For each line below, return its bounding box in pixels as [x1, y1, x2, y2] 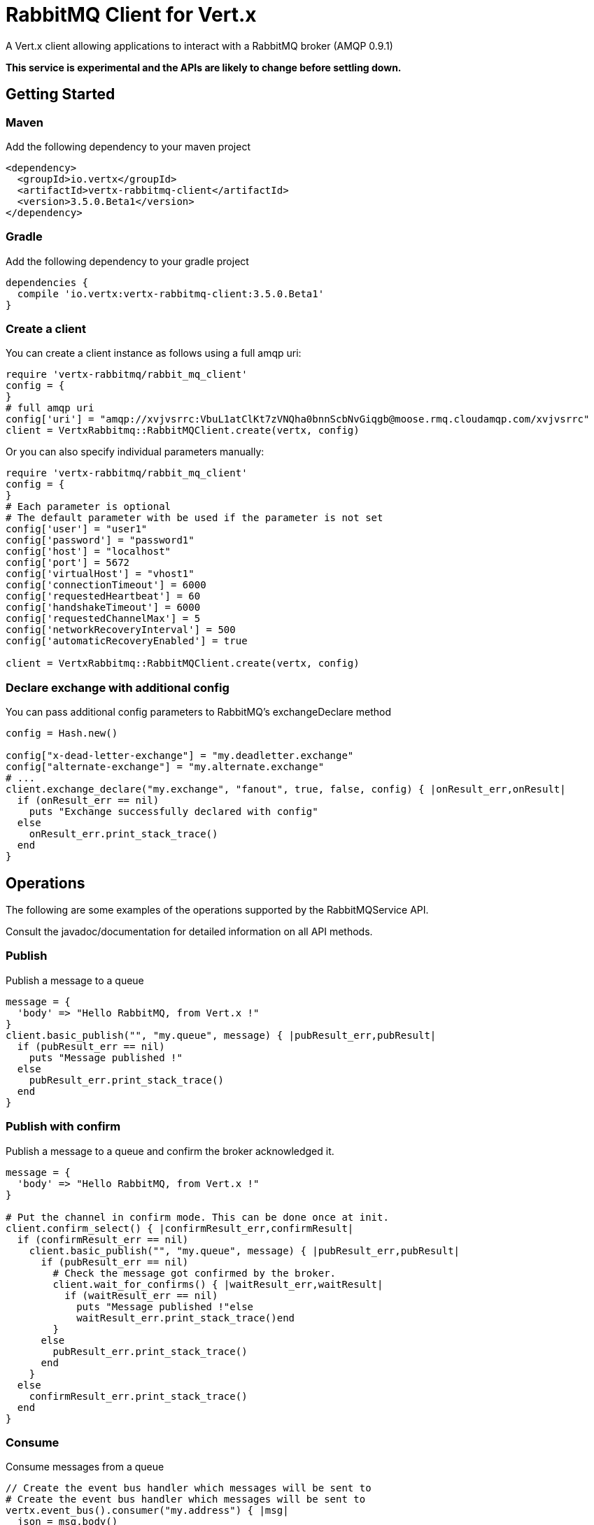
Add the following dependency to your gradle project [6, 255, 249, 267]
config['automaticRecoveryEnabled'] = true [6, 635, 248, 647]
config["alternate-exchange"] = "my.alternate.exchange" [6, 761, 325, 773]
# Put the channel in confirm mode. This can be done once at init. [6, 1211, 389, 1223]
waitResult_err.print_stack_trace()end [76, 1312, 295, 1324]
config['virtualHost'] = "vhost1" [6, 568, 195, 580]
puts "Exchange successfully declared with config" [29, 806, 318, 818]
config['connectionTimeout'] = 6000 [6, 579, 206, 591]
